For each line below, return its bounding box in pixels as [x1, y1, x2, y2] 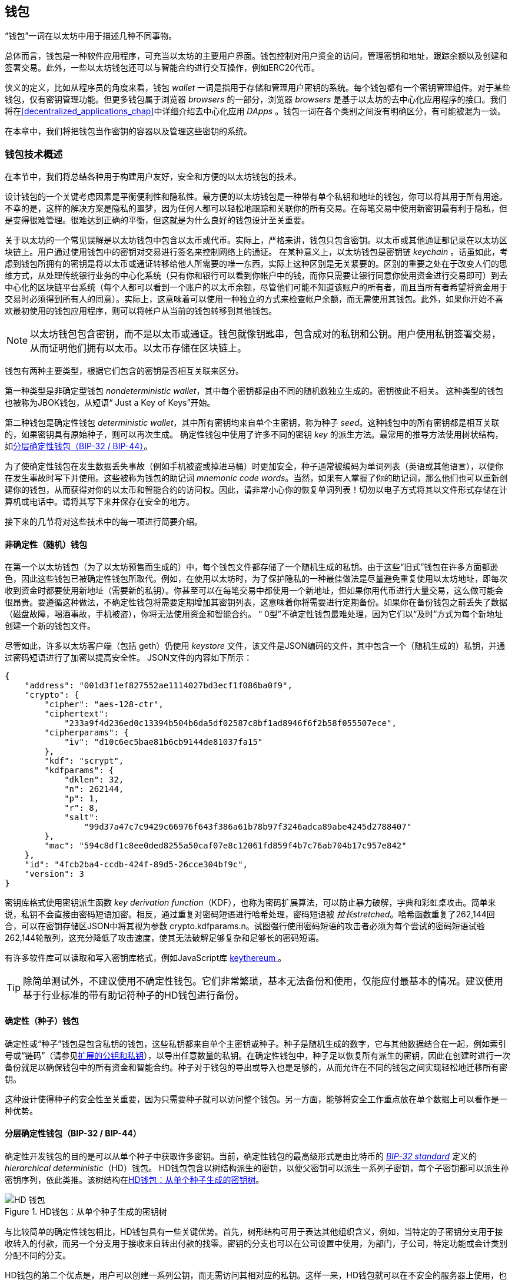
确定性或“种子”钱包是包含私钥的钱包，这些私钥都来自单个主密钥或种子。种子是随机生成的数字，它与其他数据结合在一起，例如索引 [5, 1038, 507, 1049]
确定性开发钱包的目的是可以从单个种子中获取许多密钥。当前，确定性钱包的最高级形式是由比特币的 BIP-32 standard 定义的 [5, 1151, 477, 1161]
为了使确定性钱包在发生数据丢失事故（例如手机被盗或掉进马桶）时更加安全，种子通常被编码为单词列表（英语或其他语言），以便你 [5, 461, 503, 472]
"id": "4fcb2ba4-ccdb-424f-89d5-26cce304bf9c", [24, 860, 248, 870]
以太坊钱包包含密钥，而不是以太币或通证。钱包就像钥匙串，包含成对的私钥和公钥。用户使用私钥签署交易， [30, 328, 501, 340]
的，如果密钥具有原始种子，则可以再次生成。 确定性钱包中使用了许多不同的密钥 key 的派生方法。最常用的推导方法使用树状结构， [5, 429, 503, 440]
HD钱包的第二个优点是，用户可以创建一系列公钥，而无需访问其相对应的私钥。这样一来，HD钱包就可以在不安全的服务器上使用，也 [5, 1269, 507, 1280]
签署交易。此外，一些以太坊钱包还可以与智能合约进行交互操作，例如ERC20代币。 [5, 62, 320, 73]
